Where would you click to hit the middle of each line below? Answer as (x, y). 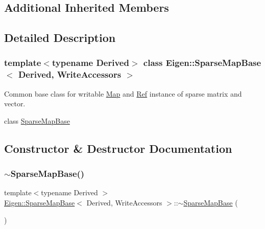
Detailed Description (60, 38)
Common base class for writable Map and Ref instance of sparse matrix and (123, 93)
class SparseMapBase (37, 120)
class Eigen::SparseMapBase (202, 63)
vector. (15, 104)
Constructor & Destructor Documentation (118, 148)
